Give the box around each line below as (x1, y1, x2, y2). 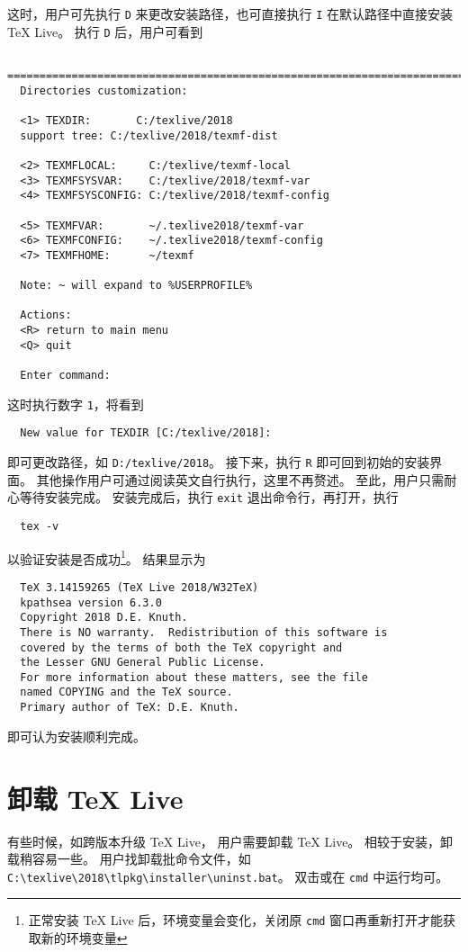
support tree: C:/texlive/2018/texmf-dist (20, 129, 278, 142)
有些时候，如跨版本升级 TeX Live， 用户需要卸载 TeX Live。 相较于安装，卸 (7, 831, 454, 850)
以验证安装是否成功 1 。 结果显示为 (7, 546, 206, 568)
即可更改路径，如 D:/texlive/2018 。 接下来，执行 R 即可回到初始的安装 (7, 453, 430, 472)
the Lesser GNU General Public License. (20, 656, 265, 669)
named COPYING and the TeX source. (20, 686, 233, 699)
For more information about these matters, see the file (20, 670, 368, 684)
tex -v (20, 519, 59, 533)
